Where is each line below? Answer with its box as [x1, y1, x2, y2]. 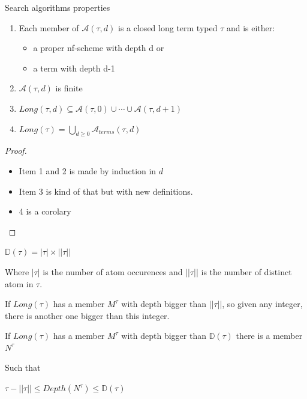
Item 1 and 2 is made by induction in [19, 164, 156, 177]
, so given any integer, [222, 297, 303, 310]
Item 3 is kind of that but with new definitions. [19, 184, 193, 197]
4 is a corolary [19, 205, 71, 218]
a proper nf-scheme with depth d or [33, 41, 164, 54]
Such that [5, 361, 41, 374]
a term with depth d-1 [33, 61, 115, 74]
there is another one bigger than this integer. [5, 309, 170, 321]
